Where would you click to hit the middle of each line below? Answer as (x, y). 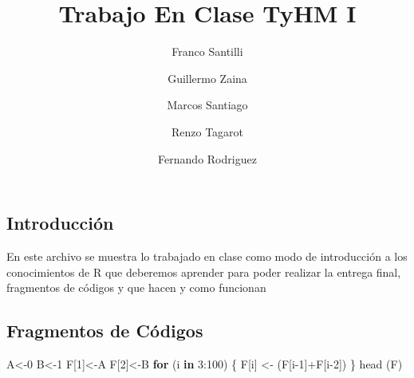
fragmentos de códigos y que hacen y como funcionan (136, 287)
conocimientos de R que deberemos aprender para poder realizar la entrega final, (204, 272)
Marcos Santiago (207, 105)
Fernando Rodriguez (207, 158)
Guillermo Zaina (207, 78)
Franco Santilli (207, 51)
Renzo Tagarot (207, 131)
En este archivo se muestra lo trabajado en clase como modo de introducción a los (207, 256)
